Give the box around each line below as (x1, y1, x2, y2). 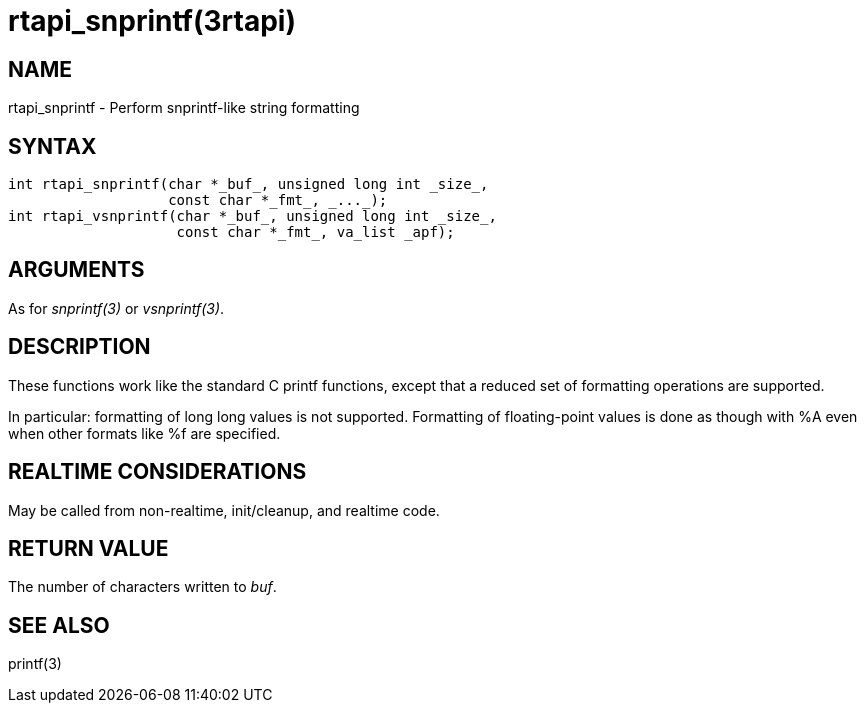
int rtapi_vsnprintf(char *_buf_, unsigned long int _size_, (8, 208, 497, 225)
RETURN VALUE (8, 535, 169, 561)
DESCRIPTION (8, 334, 151, 360)
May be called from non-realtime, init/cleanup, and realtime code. (8, 501, 440, 519)
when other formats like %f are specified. (8, 424, 281, 442)
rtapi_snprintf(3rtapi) (8, 4, 296, 38)
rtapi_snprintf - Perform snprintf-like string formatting (8, 99, 360, 117)
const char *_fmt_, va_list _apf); (176, 224, 455, 241)
